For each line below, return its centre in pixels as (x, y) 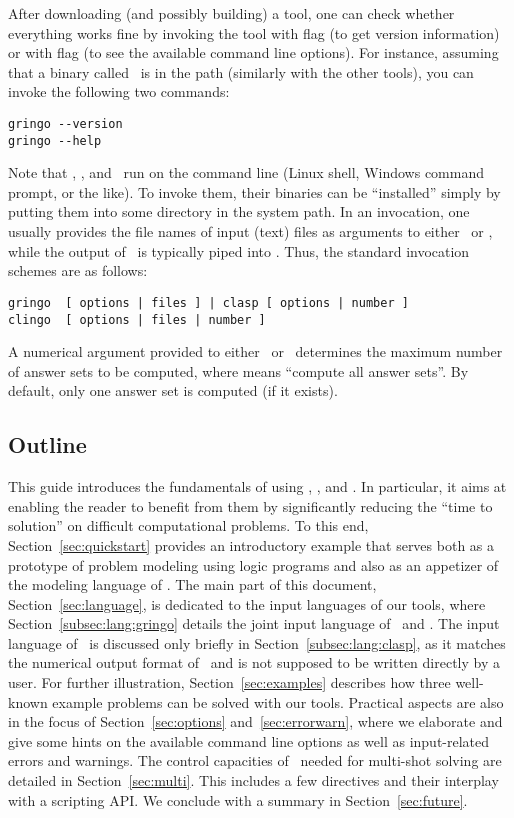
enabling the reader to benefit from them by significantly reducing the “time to (250, 505)
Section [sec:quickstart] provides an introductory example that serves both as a (251, 544)
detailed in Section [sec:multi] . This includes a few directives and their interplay (253, 780)
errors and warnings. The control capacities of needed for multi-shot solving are (255, 760)
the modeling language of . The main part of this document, (192, 584)
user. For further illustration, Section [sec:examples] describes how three (229, 682)
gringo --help (55, 140)
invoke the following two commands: (119, 91)
